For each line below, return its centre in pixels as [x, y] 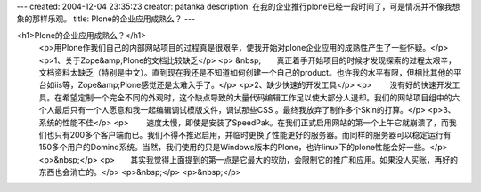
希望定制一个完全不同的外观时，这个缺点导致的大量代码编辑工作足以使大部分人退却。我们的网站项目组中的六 [261, 97]
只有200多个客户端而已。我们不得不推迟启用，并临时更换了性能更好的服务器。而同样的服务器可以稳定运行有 [253, 134]
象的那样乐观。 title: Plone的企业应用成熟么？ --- [106, 19]
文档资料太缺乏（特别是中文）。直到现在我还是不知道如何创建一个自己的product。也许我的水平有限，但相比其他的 [246, 72]
